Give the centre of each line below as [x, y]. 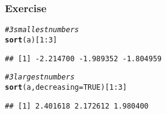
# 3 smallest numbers [42, 30]
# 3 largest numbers [40, 77]
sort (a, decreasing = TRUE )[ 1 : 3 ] [66, 87]
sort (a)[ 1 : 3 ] [31, 40]
